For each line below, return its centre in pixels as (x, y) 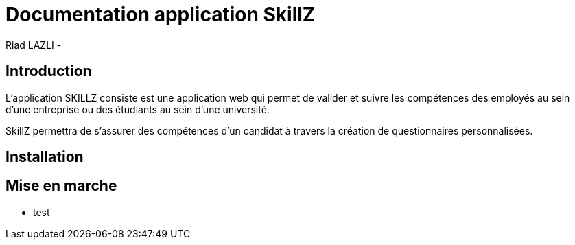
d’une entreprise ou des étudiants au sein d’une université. (138, 109)
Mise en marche (61, 186)
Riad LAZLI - (34, 45)
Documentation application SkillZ (161, 14)
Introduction (49, 71)
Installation (45, 157)
